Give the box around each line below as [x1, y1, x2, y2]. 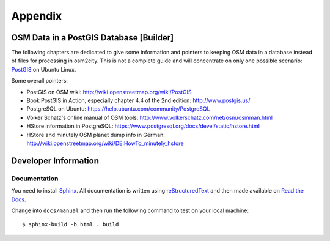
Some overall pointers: [11, 77, 68, 84]
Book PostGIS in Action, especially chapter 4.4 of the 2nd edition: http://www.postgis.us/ [26, 97, 251, 104]
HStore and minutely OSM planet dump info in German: [26, 131, 165, 138]
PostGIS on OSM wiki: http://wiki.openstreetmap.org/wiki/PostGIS [26, 88, 192, 95]
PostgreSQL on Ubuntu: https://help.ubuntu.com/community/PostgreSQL [26, 105, 210, 113]
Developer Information [11, 155, 100, 166]
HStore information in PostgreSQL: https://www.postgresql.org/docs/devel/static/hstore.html [26, 122, 260, 130]
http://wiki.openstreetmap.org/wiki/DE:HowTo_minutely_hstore [26, 139, 184, 147]
